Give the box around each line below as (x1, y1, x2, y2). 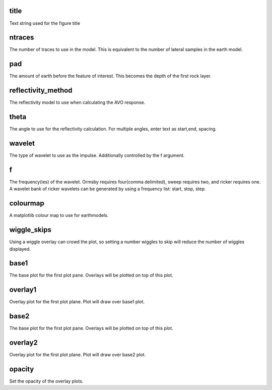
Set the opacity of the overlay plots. (9, 378, 84, 384)
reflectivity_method (9, 86, 73, 95)
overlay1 (9, 286, 37, 294)
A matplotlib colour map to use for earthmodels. (9, 212, 109, 218)
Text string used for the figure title (9, 20, 81, 26)
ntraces (9, 33, 34, 42)
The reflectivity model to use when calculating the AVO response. (9, 99, 146, 105)
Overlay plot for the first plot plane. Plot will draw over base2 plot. (9, 352, 146, 358)
